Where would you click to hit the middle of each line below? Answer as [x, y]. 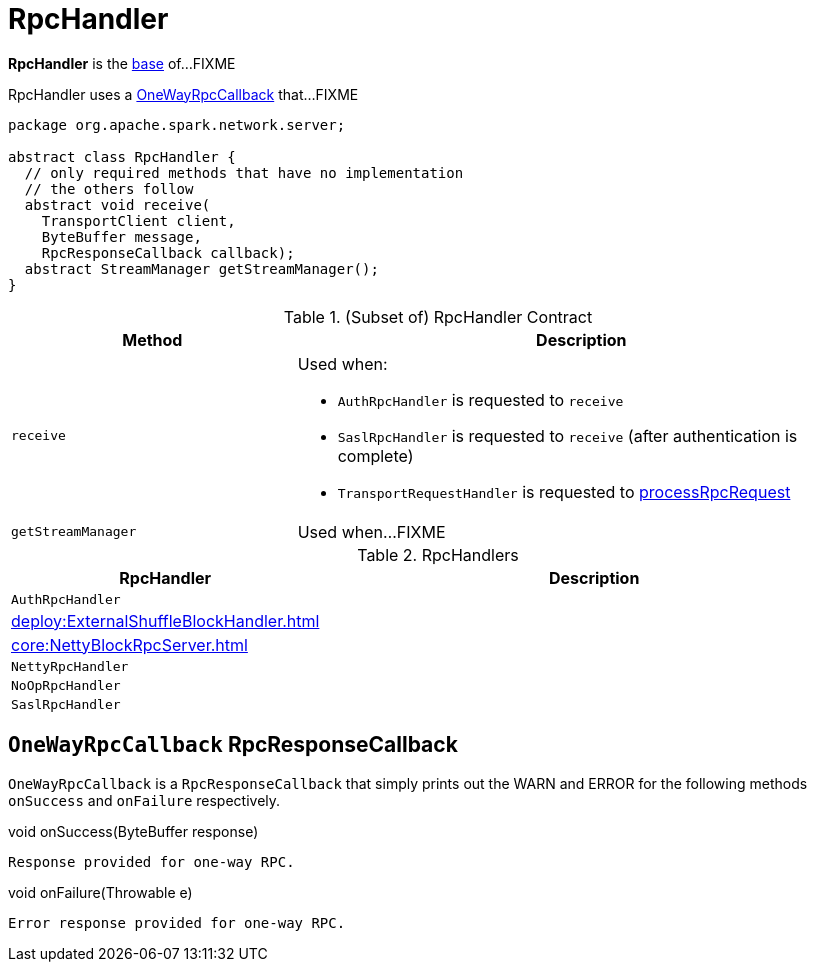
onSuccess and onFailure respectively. [144, 800]
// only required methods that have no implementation [244, 172]
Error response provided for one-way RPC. [177, 922]
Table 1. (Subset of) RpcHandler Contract [438, 316]
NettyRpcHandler [70, 666]
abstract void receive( [117, 204]
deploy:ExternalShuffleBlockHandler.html [165, 620]
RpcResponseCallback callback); [168, 252]
